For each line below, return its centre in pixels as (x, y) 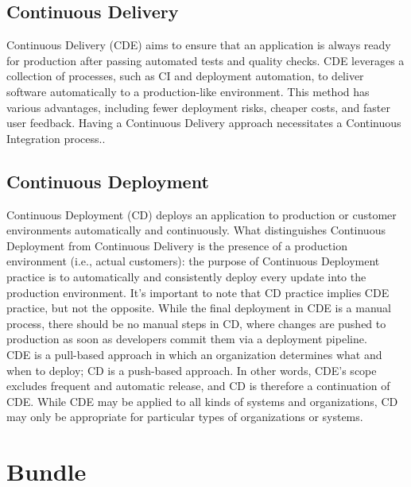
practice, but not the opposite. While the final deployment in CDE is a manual (199, 308)
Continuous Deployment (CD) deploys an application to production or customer (202, 214)
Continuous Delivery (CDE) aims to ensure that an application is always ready (199, 45)
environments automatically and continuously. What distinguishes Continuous (196, 230)
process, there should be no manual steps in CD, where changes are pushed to (196, 323)
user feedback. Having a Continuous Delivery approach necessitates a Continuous (204, 123)
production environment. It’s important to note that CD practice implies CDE (198, 292)
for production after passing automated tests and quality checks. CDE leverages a (205, 60)
